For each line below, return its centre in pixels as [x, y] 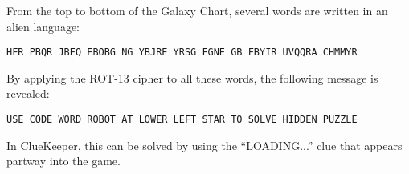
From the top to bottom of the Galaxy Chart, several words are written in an [197, 10]
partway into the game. [63, 161]
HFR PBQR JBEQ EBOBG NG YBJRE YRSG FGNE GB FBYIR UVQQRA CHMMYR [182, 53]
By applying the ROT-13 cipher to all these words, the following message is [192, 77]
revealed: [28, 93]
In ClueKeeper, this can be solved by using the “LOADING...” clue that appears [204, 145]
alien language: [43, 26]
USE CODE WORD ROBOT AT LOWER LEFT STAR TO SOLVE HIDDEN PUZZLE [182, 120]
